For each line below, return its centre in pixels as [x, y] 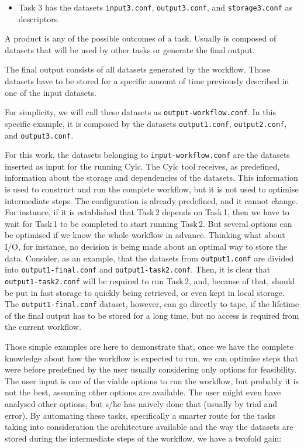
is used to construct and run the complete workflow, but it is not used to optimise [152, 189]
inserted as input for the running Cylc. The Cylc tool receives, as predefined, [142, 166]
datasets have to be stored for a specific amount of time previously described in [147, 81]
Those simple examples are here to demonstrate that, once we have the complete [149, 346]
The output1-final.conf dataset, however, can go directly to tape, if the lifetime [152, 304]
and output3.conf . [39, 135]
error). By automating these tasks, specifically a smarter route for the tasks [140, 415]
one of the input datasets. [51, 92]
